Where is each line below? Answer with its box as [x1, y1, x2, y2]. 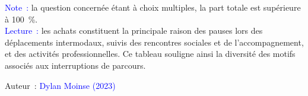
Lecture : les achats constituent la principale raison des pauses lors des [5, 24, 263, 37]
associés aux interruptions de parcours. [5, 59, 146, 71]
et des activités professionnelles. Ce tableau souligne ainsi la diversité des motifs [5, 47, 296, 60]
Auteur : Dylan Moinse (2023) [5, 79, 116, 91]
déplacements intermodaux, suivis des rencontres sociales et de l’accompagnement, [5, 36, 304, 48]
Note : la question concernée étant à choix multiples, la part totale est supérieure [5, 1, 301, 13]
